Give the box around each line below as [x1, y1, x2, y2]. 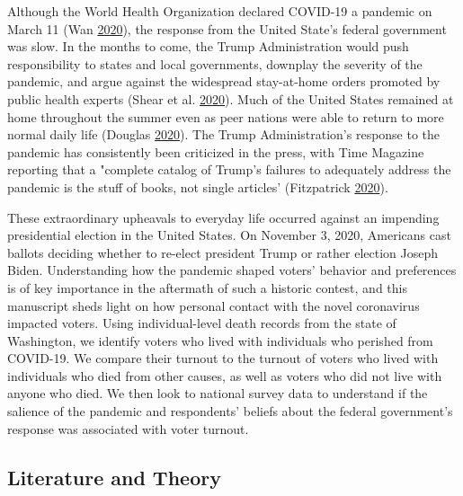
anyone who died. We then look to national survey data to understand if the [7, 384, 428, 403]
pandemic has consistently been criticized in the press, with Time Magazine [7, 142, 424, 161]
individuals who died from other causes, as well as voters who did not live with [7, 366, 442, 385]
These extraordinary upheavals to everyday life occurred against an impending [7, 208, 440, 226]
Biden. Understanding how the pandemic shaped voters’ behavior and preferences [7, 261, 457, 279]
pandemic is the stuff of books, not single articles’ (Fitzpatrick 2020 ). [7, 177, 388, 196]
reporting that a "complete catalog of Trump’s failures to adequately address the [7, 160, 451, 179]
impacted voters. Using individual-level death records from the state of [7, 314, 396, 332]
